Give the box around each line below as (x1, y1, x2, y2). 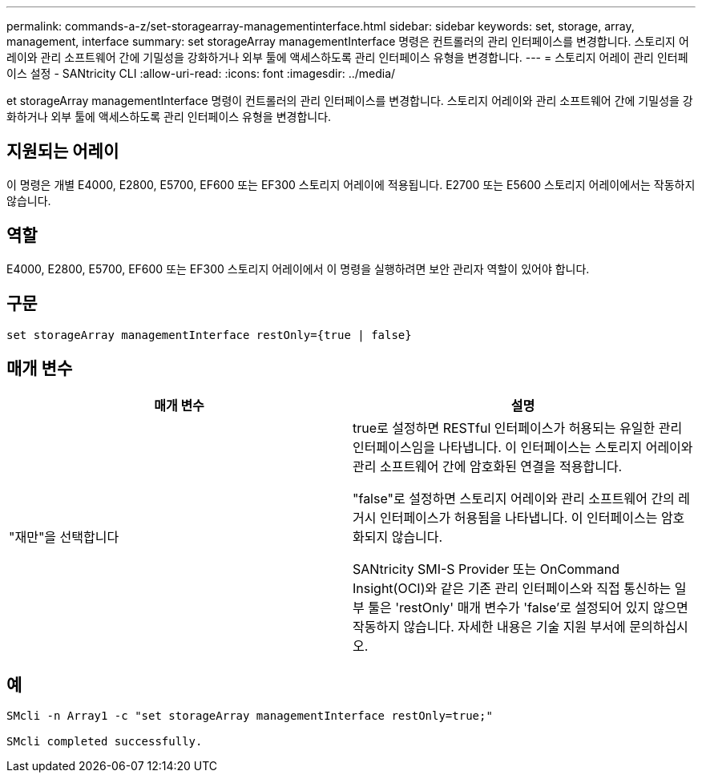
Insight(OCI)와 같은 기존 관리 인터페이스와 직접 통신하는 (353, 580, 672, 597)
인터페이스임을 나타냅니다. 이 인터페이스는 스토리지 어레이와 (353, 439, 693, 456)
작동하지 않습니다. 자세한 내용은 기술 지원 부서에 (353, 619, 626, 636)
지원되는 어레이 (6, 141, 119, 162)
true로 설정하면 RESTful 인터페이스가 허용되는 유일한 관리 (353, 420, 683, 437)
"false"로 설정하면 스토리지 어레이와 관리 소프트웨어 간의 (353, 490, 675, 507)
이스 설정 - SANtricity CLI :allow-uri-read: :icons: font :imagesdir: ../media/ (6, 67, 396, 80)
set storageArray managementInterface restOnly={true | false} (6, 328, 412, 341)
